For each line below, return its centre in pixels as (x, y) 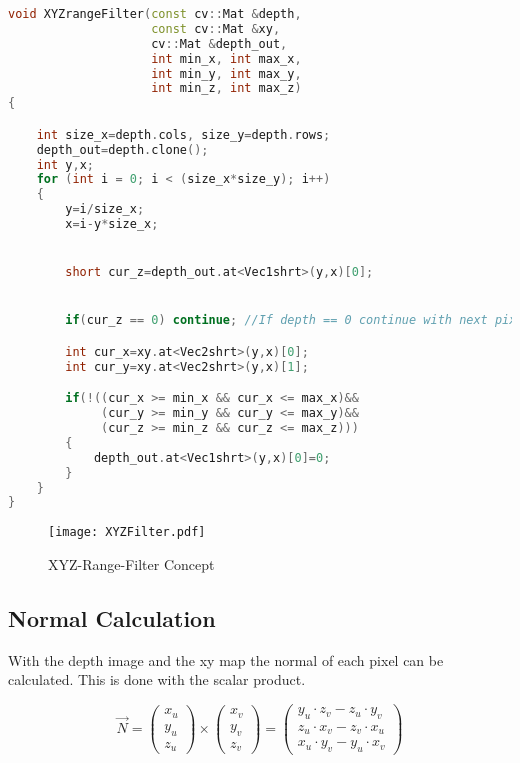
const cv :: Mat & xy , (216, 28)
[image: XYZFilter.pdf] (127, 532)
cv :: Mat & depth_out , (219, 43)
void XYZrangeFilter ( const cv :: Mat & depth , (155, 14)
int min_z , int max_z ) (226, 88)
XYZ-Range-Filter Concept (131, 564)
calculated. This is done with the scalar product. (157, 679)
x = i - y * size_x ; (112, 224)
